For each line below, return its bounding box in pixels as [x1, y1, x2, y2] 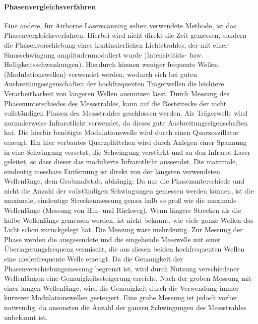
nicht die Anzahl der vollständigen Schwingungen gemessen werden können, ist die [4, 185, 254, 195]
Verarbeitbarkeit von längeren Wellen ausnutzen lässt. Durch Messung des [4, 88, 229, 98]
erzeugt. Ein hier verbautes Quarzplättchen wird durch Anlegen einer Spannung [4, 136, 247, 147]
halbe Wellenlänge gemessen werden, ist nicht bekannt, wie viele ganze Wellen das [4, 214, 254, 225]
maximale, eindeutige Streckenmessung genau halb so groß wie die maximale [4, 195, 237, 205]
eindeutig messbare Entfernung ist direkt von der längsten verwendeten [4, 166, 220, 176]
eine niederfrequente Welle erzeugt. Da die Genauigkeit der [4, 254, 183, 264]
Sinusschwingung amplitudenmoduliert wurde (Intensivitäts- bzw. [4, 49, 203, 60]
